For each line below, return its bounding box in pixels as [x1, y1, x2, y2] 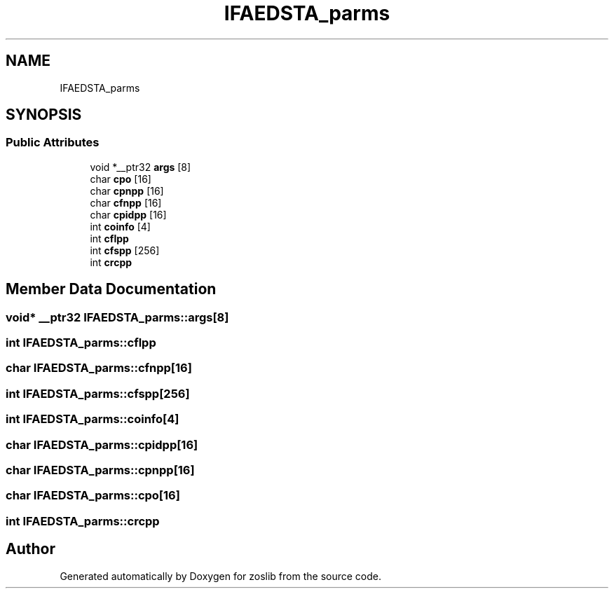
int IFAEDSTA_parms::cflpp [6, 336, 156, 350]
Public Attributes [6, 135, 100, 150]
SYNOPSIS [6, 106, 82, 124]
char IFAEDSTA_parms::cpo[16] [6, 488, 180, 503]
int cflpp [90, 232, 129, 244]
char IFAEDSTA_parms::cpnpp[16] [6, 462, 195, 477]
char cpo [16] [90, 172, 151, 185]
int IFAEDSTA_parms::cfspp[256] [6, 386, 190, 401]
